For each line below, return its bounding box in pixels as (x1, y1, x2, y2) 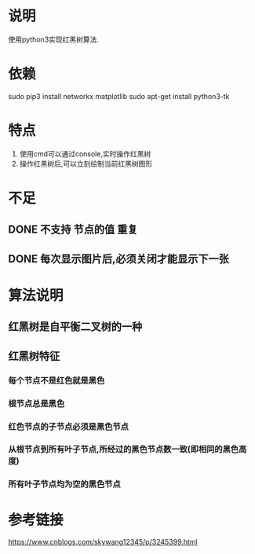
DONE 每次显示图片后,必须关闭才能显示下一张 (8, 252, 230, 266)
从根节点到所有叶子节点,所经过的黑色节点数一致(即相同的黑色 (8, 444, 239, 455)
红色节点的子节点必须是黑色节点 (8, 421, 129, 432)
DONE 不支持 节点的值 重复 (8, 223, 139, 237)
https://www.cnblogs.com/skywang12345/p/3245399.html (8, 537, 198, 547)
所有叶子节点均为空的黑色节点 (8, 479, 122, 490)
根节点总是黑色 (8, 398, 65, 409)
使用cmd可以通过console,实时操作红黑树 (19, 149, 151, 158)
